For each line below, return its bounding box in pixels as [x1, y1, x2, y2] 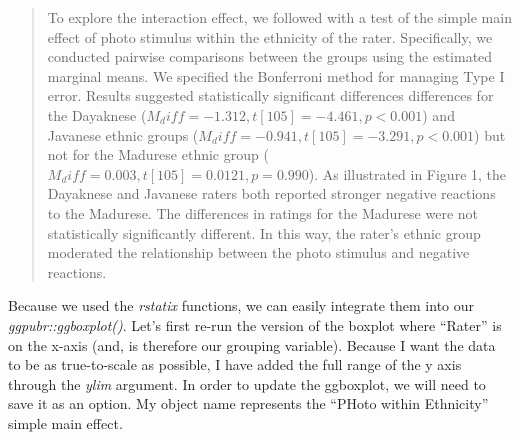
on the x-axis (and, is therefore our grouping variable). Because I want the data [8, 334, 496, 355]
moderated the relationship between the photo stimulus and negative [47, 242, 470, 263]
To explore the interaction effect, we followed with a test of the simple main [47, 7, 512, 27]
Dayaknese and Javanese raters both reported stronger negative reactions [47, 183, 496, 204]
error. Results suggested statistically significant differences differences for [47, 85, 494, 106]
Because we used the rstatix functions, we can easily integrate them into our [8, 295, 475, 316]
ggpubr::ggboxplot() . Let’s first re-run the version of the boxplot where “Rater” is [8, 314, 502, 335]
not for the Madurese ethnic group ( [47, 144, 269, 165]
